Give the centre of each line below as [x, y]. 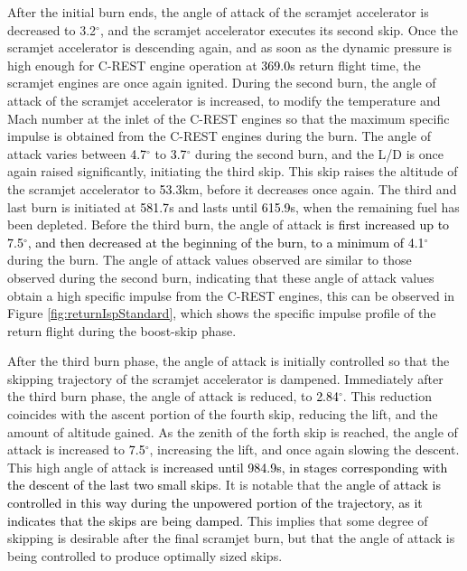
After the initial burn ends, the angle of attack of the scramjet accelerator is [218, 12]
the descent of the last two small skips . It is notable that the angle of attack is [224, 485]
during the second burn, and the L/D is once [319, 153]
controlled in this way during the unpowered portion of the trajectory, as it [215, 503]
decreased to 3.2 [52, 29]
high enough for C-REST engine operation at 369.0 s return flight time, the [214, 65]
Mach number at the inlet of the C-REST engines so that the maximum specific [229, 118]
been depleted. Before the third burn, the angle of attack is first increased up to [229, 225]
